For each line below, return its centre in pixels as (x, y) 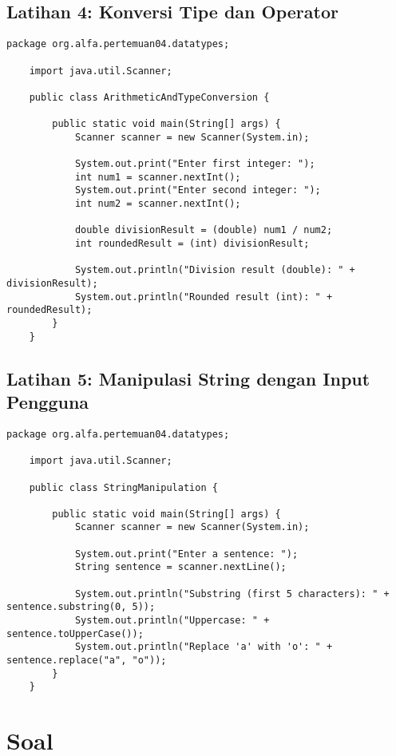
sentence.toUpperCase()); (75, 633)
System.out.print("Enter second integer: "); (198, 190)
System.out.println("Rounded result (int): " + (204, 297)
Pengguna (48, 402)
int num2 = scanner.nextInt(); (158, 204)
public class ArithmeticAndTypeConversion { (149, 97)
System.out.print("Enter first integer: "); (195, 164)
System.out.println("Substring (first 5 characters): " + (232, 594)
